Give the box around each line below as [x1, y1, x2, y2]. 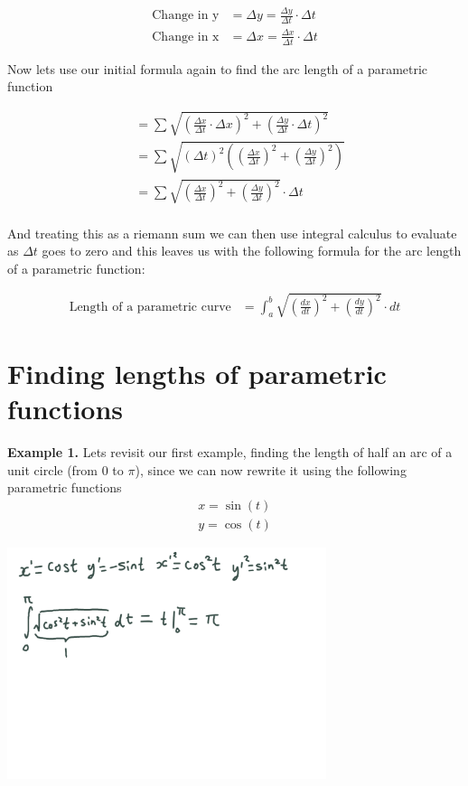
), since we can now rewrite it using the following [135, 460, 407, 479]
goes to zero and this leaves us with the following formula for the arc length [42, 241, 462, 260]
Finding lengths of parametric [7, 355, 387, 392]
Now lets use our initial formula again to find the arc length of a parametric [7, 59, 428, 78]
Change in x [152, 30, 220, 43]
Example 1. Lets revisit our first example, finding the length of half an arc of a [7, 443, 453, 462]
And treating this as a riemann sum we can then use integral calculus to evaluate [7, 223, 457, 242]
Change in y [152, 9, 220, 23]
